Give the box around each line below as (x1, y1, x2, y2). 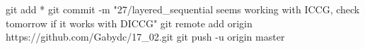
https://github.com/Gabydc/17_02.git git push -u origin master (6, 29, 285, 44)
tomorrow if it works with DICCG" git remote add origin (6, 15, 253, 30)
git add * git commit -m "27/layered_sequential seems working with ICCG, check (6, 2, 360, 16)
